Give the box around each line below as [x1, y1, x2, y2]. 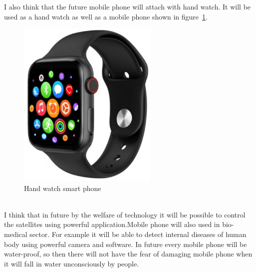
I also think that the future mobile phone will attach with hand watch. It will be [4, 1, 251, 11]
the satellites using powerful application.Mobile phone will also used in [4, 219, 220, 229]
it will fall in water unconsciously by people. [4, 258, 139, 268]
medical [4, 229, 27, 239]
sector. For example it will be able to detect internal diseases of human [29, 229, 247, 239]
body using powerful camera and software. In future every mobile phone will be [4, 238, 247, 249]
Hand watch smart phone [24, 182, 101, 193]
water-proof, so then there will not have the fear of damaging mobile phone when [4, 248, 253, 259]
